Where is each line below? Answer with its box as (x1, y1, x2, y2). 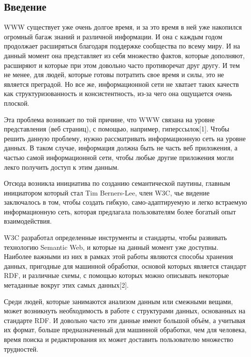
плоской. (4, 97, 30, 108)
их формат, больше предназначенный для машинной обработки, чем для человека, (4, 325, 247, 335)
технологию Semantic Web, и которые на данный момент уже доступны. (4, 242, 219, 252)
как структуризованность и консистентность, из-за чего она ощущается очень (4, 88, 232, 98)
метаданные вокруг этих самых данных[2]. (4, 280, 129, 290)
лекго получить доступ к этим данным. (4, 162, 119, 172)
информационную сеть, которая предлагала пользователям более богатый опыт (4, 206, 236, 216)
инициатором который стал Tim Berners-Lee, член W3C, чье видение (4, 187, 210, 197)
